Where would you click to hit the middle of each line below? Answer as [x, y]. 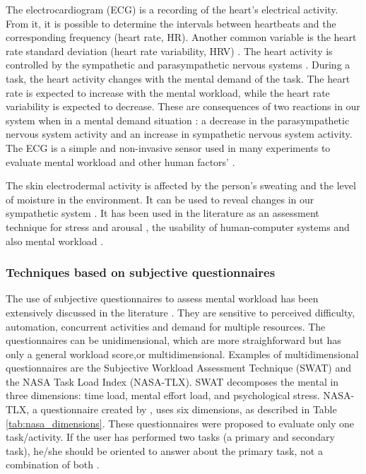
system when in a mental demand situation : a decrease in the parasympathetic [178, 120]
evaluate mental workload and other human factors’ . [120, 161]
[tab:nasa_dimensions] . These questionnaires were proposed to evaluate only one [180, 423]
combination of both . [53, 464]
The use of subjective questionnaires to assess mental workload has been [162, 298]
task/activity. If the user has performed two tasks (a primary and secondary [170, 437]
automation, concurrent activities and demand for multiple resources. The [166, 326]
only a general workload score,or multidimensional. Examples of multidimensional [182, 354]
